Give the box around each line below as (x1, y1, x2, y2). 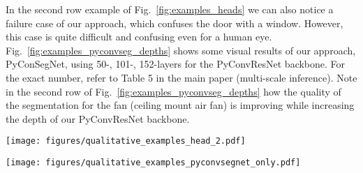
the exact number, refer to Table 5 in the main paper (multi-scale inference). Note (6, 70, 357, 84)
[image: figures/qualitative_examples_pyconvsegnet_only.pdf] (6, 158, 301, 167)
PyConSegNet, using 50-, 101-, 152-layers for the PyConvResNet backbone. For (6, 57, 346, 71)
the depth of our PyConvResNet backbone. (6, 111, 190, 126)
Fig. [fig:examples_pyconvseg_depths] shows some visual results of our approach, (6, 43, 356, 57)
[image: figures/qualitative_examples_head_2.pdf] (6, 136, 246, 146)
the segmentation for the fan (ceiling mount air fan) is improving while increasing (6, 98, 355, 112)
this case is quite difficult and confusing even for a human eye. (6, 29, 272, 44)
